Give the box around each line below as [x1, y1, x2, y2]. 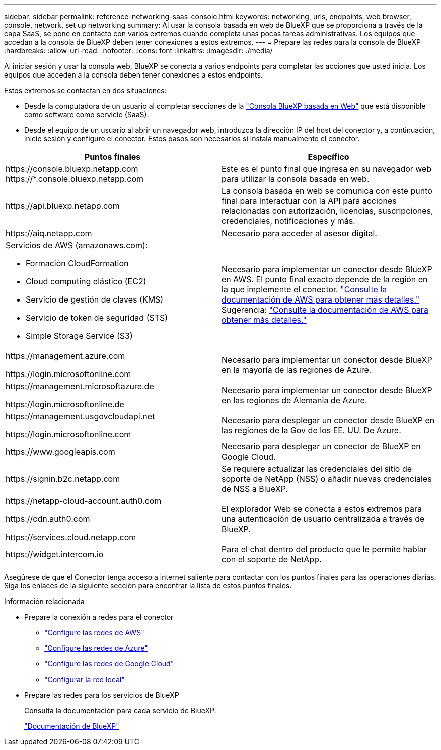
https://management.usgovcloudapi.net [6, 411, 155, 421]
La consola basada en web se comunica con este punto [222, 186, 432, 196]
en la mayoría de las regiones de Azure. [222, 365, 372, 375]
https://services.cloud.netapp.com [6, 532, 136, 542]
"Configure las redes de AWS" [44, 628, 144, 637]
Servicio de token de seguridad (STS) [26, 313, 168, 323]
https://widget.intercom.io [6, 549, 104, 559]
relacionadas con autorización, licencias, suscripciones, [222, 206, 433, 216]
